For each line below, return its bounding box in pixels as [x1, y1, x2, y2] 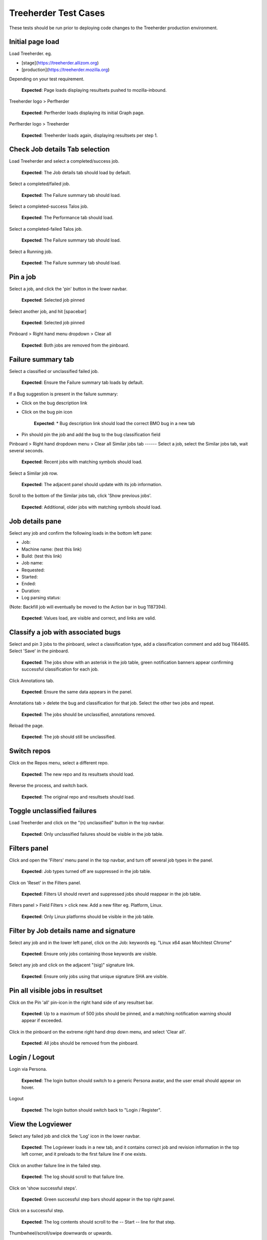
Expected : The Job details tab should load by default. [21, 169, 131, 176]
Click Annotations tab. [9, 678, 54, 683]
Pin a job [9, 273, 37, 281]
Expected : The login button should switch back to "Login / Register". [21, 1107, 162, 1113]
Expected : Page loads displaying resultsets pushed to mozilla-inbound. [21, 87, 167, 93]
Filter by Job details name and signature [9, 927, 135, 935]
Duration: [21, 588, 41, 594]
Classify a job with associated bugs [9, 628, 121, 636]
